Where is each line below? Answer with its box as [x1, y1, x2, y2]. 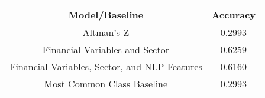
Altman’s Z [82, 25, 130, 39]
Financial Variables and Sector [42, 43, 169, 56]
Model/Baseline [68, 8, 144, 21]
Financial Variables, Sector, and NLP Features [9, 60, 202, 73]
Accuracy [211, 8, 256, 21]
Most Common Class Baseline [44, 77, 168, 90]
